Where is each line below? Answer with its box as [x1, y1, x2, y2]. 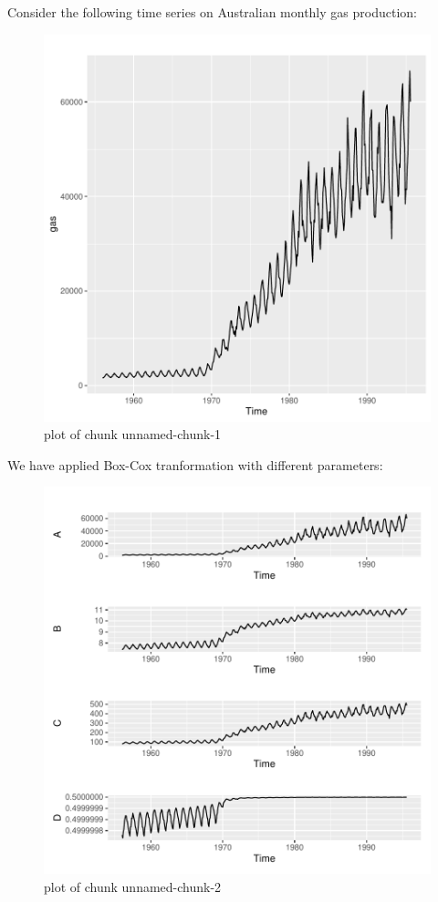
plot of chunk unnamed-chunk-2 [44, 876, 222, 896]
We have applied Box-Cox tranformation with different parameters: [7, 455, 383, 474]
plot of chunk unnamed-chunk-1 [44, 425, 222, 444]
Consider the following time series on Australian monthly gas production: [7, 3, 417, 21]
